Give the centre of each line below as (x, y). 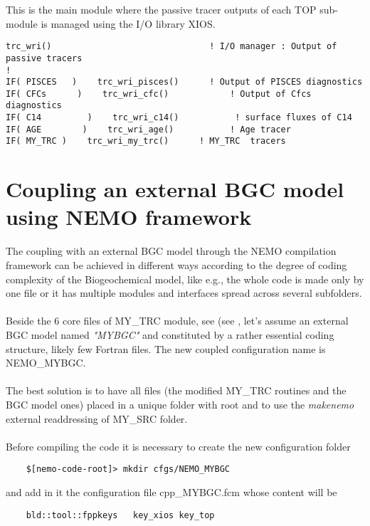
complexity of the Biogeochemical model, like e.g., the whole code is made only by (185, 279)
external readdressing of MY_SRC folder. (97, 418)
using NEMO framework (129, 217)
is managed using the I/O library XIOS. (128, 23)
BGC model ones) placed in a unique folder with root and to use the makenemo (180, 404)
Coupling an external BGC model (175, 189)
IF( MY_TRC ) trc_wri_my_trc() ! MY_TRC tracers (146, 141)
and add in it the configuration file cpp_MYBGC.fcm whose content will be (171, 491)
